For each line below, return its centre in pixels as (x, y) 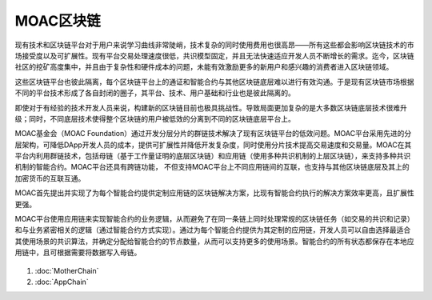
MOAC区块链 (58, 21)
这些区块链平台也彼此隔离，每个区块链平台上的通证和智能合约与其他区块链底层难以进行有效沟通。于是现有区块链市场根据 (214, 82)
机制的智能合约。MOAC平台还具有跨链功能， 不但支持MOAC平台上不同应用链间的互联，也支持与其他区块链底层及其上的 (212, 167)
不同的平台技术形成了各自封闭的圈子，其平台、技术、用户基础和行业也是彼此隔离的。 (155, 93)
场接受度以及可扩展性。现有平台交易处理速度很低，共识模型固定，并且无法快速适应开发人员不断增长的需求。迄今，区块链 (214, 55)
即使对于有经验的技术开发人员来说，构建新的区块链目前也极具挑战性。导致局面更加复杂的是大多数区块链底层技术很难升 (211, 107)
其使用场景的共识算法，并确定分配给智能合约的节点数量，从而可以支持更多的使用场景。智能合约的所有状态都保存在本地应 (214, 241)
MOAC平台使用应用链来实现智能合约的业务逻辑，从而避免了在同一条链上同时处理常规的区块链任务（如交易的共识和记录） (215, 219)
